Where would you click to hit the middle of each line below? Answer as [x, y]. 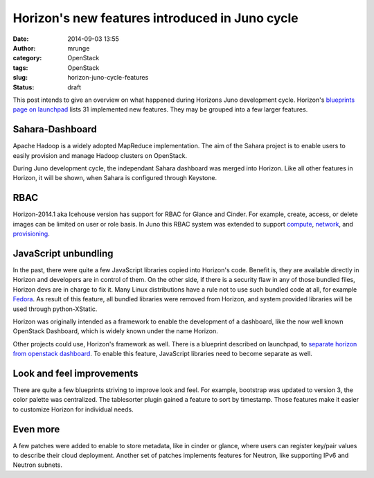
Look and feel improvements [75, 373]
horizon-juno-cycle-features [108, 78]
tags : [20, 68]
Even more [36, 429]
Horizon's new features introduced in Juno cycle [156, 18]
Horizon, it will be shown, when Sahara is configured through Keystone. [115, 178]
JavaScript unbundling [63, 253]
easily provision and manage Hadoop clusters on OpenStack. [100, 155]
